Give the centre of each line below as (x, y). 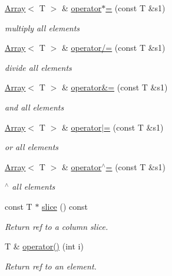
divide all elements (38, 67)
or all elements (32, 147)
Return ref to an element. (51, 266)
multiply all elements (42, 27)
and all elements (34, 107)
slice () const (65, 206)
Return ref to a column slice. (57, 226)
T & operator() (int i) (44, 246)
